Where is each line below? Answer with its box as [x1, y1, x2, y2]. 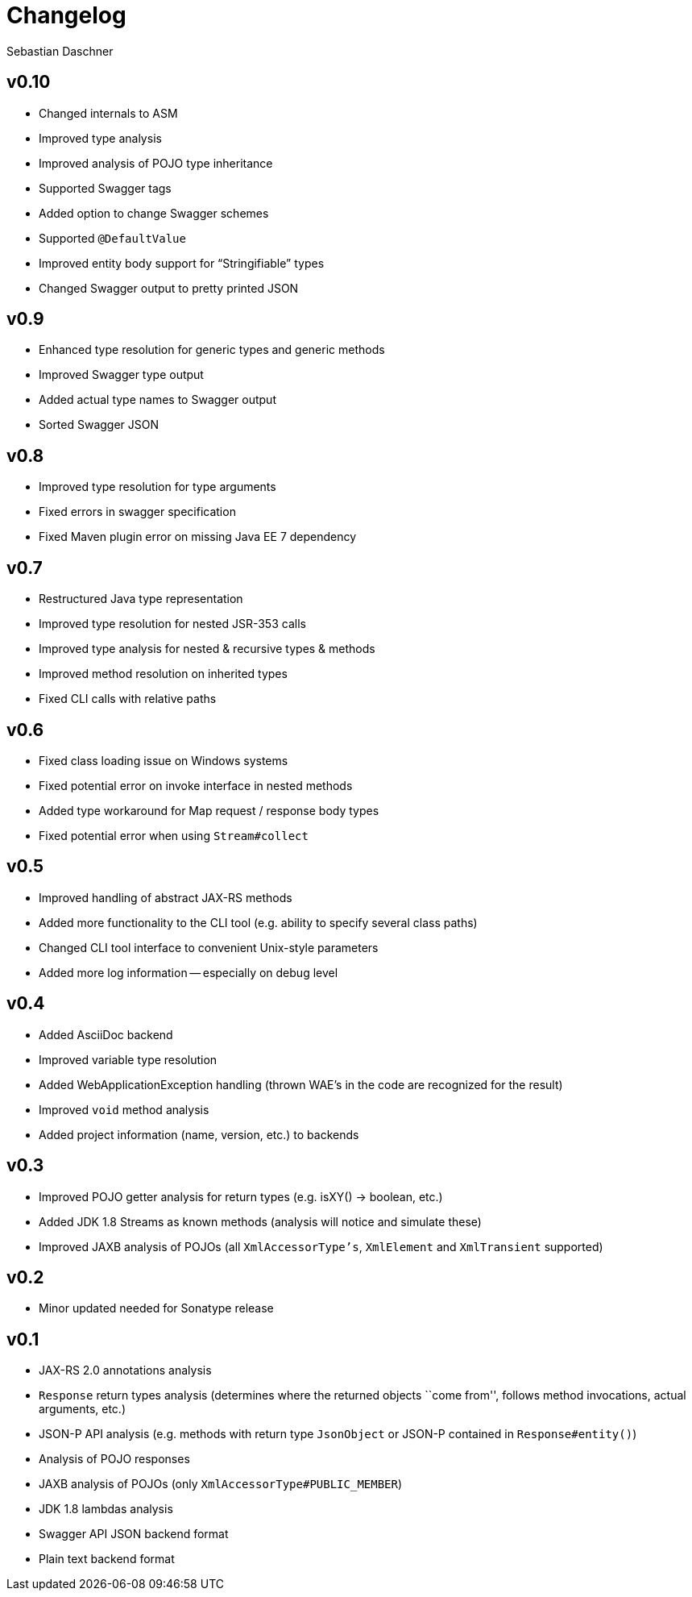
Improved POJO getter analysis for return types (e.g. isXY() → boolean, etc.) [39, 1189, 443, 1204]
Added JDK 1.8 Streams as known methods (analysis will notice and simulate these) [39, 1214, 482, 1229]
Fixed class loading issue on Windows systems [39, 753, 288, 767]
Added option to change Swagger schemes [39, 206, 269, 220]
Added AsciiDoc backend [39, 1027, 173, 1042]
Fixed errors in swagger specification [39, 505, 236, 519]
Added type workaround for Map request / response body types [39, 803, 379, 817]
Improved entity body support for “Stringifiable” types [39, 256, 325, 270]
